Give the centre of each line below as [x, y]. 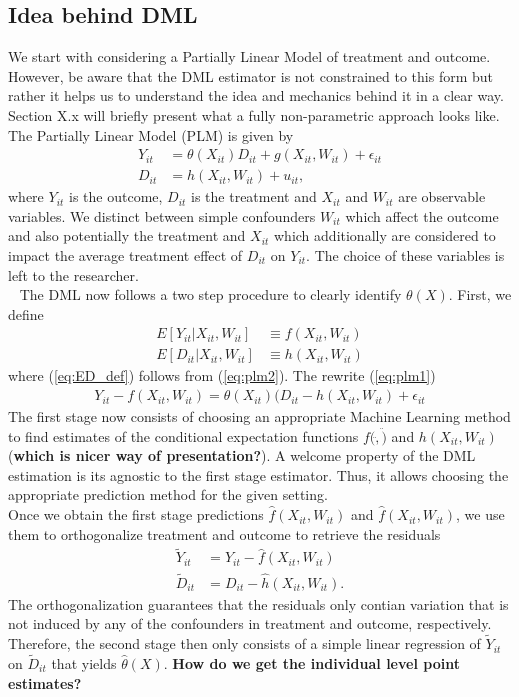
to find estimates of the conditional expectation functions [183, 435]
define [26, 313]
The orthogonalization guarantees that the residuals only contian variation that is [258, 603]
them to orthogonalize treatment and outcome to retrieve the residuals [224, 533]
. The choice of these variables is [405, 255]
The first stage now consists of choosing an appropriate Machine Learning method [259, 416]
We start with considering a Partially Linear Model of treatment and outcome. [249, 56]
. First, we [480, 294]
